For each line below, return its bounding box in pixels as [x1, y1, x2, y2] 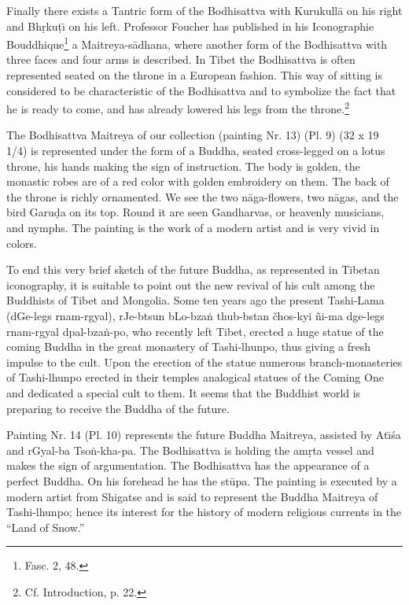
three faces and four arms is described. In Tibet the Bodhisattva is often [6, 51, 356, 68]
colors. [6, 234, 38, 251]
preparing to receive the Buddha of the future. [6, 400, 230, 416]
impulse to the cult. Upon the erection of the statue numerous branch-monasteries [6, 353, 403, 370]
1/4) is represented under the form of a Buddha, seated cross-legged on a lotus [6, 142, 385, 159]
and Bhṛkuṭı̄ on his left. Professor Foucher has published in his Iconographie [6, 17, 374, 34]
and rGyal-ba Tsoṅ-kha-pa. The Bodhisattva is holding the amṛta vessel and [6, 441, 374, 458]
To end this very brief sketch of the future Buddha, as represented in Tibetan [6, 261, 380, 278]
